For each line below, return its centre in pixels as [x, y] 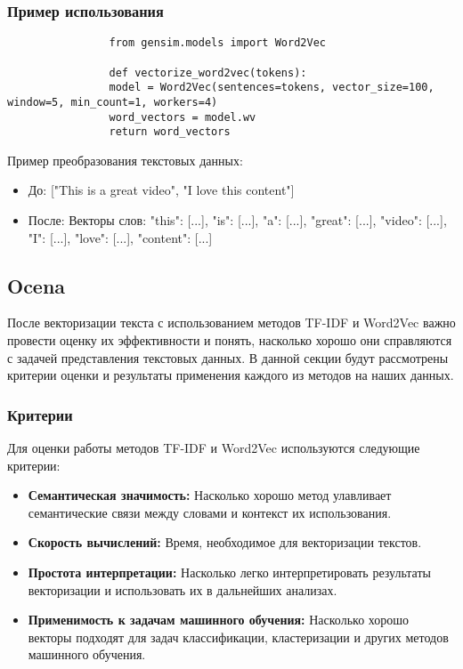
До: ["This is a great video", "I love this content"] [161, 190]
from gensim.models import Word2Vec [217, 43]
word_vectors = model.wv [183, 117]
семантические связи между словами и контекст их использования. [210, 512]
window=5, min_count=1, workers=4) [113, 102]
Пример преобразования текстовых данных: [125, 160]
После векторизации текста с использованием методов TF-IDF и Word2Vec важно [231, 322]
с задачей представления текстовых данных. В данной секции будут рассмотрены [228, 357]
